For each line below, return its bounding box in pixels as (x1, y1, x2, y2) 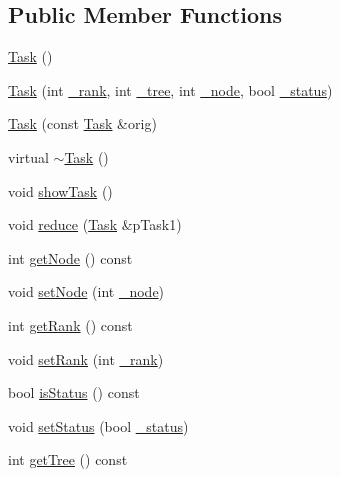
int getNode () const (8, 247, 133, 268)
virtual (8, 146, 49, 167)
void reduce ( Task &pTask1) (8, 214, 182, 235)
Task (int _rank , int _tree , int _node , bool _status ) (8, 79, 333, 100)
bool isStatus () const (8, 382, 140, 403)
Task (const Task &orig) (8, 113, 157, 134)
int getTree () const (8, 449, 128, 470)
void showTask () (8, 180, 113, 201)
